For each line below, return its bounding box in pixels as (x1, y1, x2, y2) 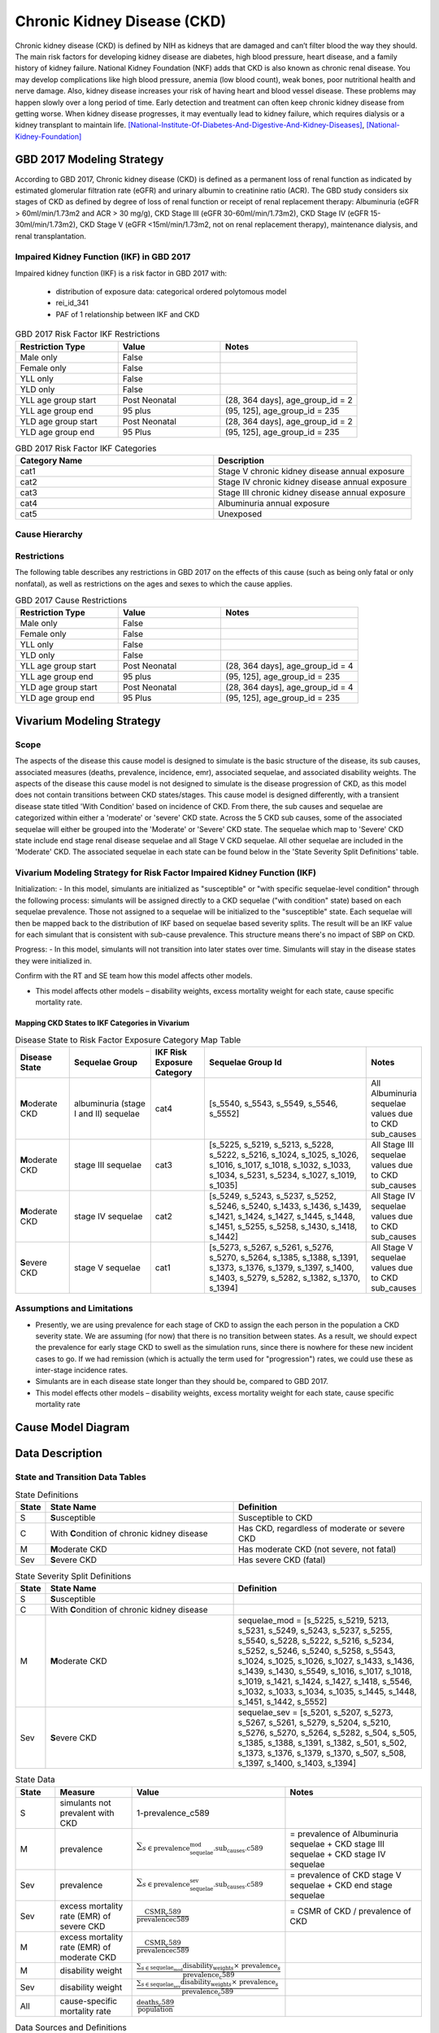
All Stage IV (371, 1190, 416, 1201)
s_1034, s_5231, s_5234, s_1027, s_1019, (208, 1169, 357, 1181)
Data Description (15, 1447, 103, 1461)
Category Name (20, 455, 83, 466)
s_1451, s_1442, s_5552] (237, 1696, 328, 1708)
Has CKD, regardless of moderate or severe (237, 1522, 406, 1534)
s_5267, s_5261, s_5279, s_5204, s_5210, (237, 1717, 391, 1728)
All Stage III (371, 1138, 415, 1150)
